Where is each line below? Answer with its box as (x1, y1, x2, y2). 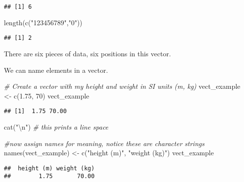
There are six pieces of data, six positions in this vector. (4, 48, 171, 58)
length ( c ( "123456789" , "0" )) (4, 17, 83, 27)
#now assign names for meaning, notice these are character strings (4, 138, 205, 148)
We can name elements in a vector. (4, 65, 108, 75)
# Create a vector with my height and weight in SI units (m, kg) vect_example (4, 81, 241, 91)
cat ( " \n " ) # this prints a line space (4, 121, 109, 132)
